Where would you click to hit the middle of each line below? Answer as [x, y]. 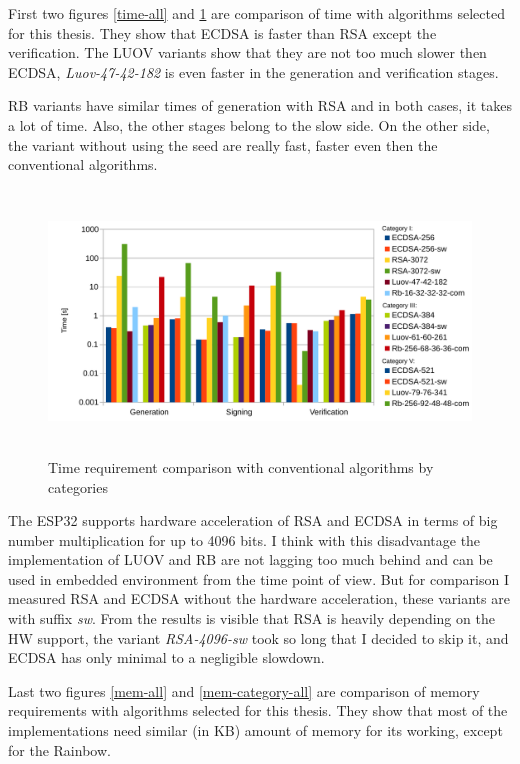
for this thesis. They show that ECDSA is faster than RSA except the [222, 32]
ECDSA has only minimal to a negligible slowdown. [166, 657]
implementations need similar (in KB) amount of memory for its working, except [255, 730]
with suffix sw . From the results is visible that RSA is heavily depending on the [251, 618]
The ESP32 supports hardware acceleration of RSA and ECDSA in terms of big [253, 520]
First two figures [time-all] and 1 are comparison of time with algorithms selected [256, 13]
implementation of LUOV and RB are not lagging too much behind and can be [250, 559]
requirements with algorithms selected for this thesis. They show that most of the [258, 710]
